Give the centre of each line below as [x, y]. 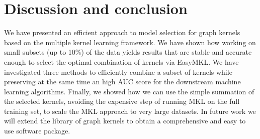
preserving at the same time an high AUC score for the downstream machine [122, 82]
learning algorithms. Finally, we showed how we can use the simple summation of [129, 91]
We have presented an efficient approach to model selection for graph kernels [122, 32]
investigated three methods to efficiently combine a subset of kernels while [118, 72]
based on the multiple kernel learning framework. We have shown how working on [130, 42]
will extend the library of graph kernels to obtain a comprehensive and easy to [125, 121]
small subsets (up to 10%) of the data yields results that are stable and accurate [128, 52]
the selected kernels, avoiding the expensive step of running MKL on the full [122, 101]
